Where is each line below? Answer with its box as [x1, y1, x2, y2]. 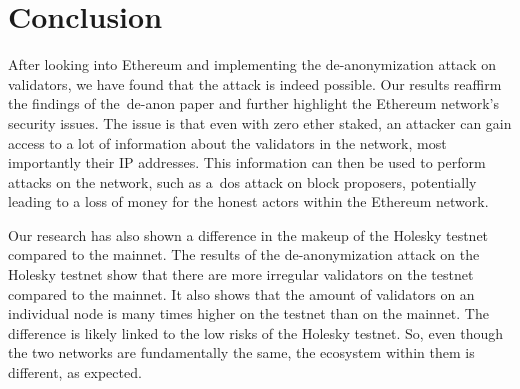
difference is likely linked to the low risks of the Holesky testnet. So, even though [8, 322, 504, 343]
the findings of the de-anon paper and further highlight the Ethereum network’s [8, 93, 500, 114]
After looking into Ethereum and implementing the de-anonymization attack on [8, 54, 496, 75]
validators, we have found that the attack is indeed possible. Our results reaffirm [8, 73, 502, 94]
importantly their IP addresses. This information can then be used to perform [8, 152, 486, 173]
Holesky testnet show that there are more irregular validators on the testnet [8, 264, 474, 285]
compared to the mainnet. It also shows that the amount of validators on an [8, 283, 475, 304]
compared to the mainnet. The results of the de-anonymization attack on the [8, 244, 480, 265]
